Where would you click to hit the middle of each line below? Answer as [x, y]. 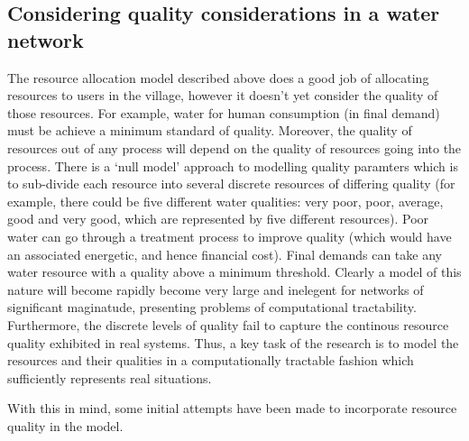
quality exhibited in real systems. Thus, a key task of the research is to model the [233, 342]
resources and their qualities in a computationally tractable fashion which [211, 360]
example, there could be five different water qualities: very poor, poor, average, [225, 201]
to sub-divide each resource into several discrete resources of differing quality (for [231, 184]
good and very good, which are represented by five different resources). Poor [218, 219]
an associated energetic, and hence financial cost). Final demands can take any [225, 254]
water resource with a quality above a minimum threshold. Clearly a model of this [234, 272]
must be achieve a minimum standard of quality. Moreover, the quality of [210, 130]
